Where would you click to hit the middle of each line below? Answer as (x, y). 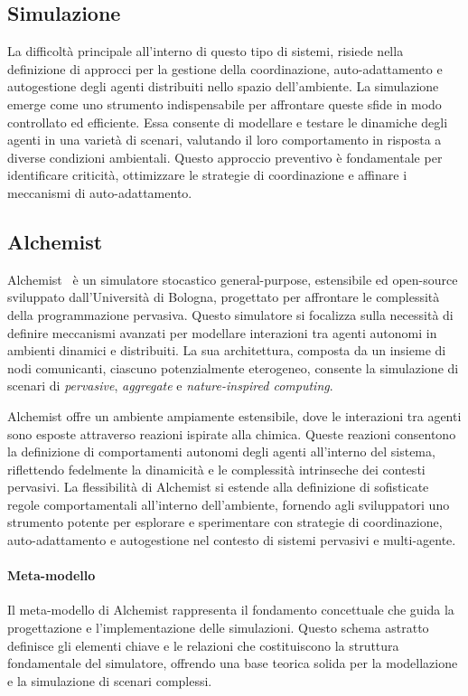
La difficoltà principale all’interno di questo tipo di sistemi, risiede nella (206, 51)
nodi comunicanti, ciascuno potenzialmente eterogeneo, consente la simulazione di (233, 367)
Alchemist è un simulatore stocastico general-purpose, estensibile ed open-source (233, 279)
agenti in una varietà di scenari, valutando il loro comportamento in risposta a (225, 140)
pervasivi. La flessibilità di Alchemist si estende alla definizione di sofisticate (218, 487)
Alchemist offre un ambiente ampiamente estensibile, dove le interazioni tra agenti (234, 415)
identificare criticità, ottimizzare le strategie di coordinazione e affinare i (207, 175)
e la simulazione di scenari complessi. (110, 680)
